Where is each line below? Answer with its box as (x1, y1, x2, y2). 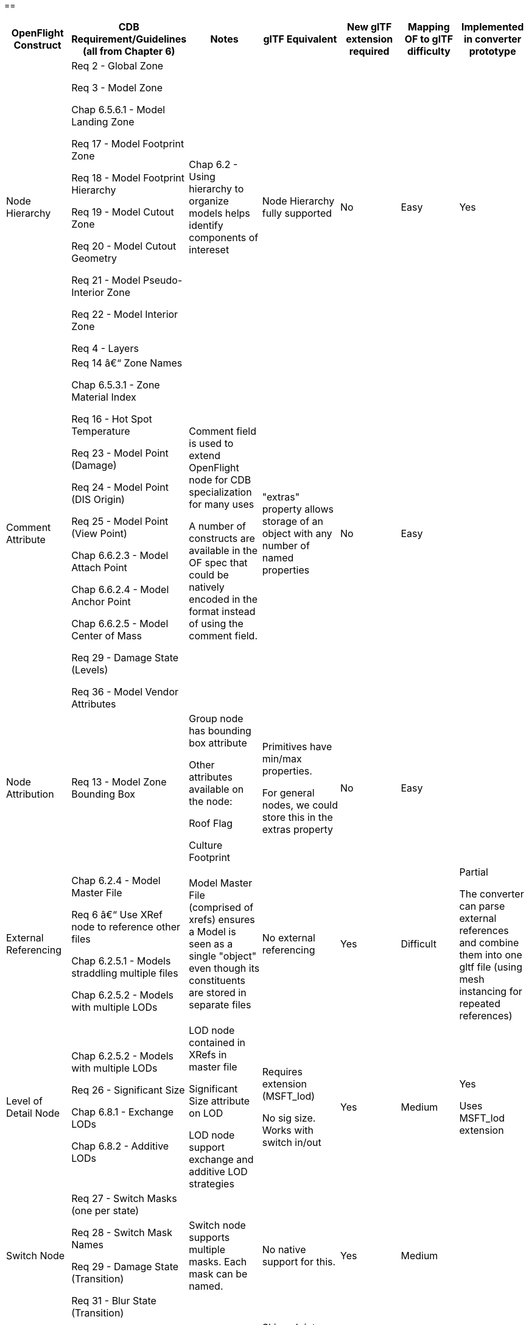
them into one (459, 949, 522, 961)
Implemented (461, 21, 524, 33)
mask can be (189, 1268, 248, 1280)
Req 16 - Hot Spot (71, 413, 152, 425)
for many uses (189, 498, 254, 510)
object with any (262, 527, 332, 539)
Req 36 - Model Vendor (71, 686, 179, 698)
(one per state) (71, 1204, 139, 1217)
